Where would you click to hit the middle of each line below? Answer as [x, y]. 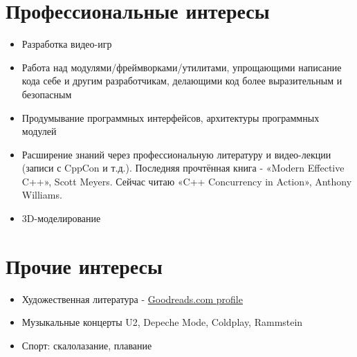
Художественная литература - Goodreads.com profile [132, 299]
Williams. [42, 195]
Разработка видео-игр [67, 44]
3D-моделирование [61, 218]
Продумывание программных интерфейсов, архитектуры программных [171, 117]
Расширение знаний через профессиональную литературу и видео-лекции [176, 154]
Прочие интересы [84, 265]
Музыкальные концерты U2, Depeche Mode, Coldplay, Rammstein [162, 322]
